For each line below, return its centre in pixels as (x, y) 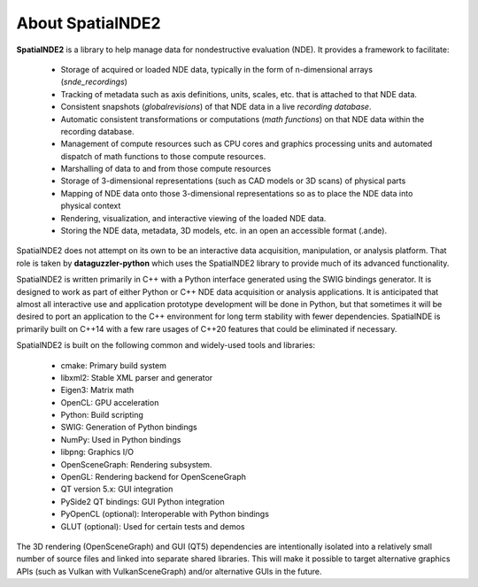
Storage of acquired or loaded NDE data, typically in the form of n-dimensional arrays (217, 69)
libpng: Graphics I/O (97, 452)
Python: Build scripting (102, 415)
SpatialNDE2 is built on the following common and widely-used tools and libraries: (166, 345)
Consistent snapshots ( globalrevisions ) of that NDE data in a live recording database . (216, 107)
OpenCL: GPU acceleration (110, 402)
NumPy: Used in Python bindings (121, 439)
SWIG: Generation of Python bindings (129, 427)
